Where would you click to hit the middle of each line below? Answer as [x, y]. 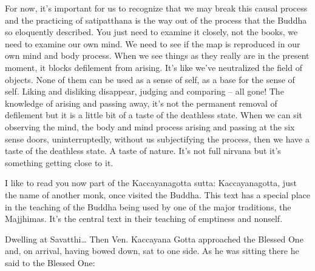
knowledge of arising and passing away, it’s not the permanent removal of [141, 103]
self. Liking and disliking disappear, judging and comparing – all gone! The [144, 91]
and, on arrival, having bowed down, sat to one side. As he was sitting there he [152, 251]
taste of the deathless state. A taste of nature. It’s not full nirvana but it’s [143, 151]
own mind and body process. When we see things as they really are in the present [157, 55]
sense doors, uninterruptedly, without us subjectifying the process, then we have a [157, 139]
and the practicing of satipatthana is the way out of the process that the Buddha [156, 20]
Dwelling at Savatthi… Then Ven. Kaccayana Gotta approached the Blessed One [154, 239]
